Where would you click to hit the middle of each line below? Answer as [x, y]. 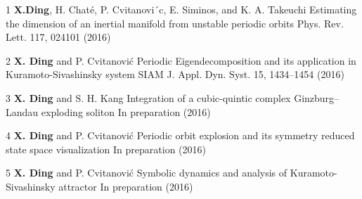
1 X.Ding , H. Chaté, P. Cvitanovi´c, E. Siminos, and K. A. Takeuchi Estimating [181, 9]
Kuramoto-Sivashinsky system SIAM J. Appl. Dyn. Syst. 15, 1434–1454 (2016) [175, 74]
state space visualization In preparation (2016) [106, 149]
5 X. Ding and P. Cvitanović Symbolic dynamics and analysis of [147, 173]
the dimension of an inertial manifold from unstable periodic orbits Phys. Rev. [175, 23]
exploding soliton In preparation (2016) [126, 111]
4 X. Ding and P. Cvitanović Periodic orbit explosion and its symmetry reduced [180, 135]
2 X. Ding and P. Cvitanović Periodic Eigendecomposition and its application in [181, 60]
